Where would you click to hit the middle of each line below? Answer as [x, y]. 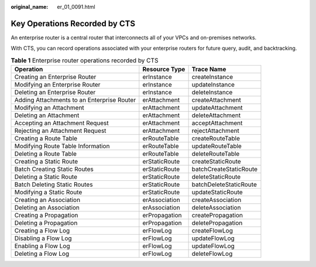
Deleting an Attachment [47, 115]
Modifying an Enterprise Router [57, 85]
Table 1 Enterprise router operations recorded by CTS [85, 60]
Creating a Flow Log [42, 231]
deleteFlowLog [212, 254]
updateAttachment [217, 108]
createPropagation [217, 215]
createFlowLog [212, 231]
